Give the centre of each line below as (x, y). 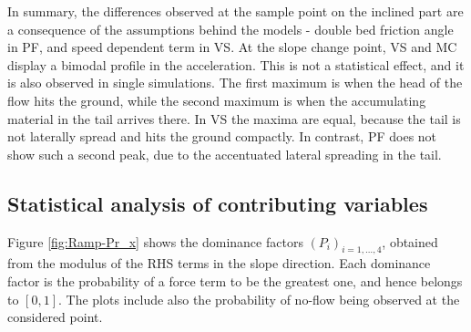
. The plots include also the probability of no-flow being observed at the (259, 299)
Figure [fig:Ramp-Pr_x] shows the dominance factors (155, 241)
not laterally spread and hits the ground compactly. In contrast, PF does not (222, 136)
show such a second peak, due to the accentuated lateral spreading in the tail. (225, 154)
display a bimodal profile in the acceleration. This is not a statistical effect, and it (236, 64)
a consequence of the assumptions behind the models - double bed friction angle (230, 29)
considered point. (55, 317)
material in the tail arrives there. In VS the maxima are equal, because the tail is (234, 118)
